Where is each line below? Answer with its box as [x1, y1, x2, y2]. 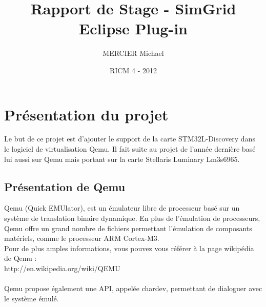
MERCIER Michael [103, 48, 164, 58]
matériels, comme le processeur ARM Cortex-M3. [4, 233, 159, 243]
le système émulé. [4, 293, 59, 303]
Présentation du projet [4, 104, 169, 125]
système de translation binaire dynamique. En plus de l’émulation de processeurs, [4, 213, 260, 223]
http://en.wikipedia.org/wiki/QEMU [4, 262, 120, 273]
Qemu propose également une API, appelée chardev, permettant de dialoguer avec [4, 283, 262, 294]
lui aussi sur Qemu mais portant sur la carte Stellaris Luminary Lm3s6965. [4, 153, 240, 164]
